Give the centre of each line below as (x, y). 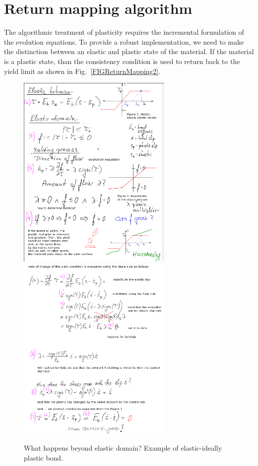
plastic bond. (44, 457)
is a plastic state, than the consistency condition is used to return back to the (122, 61)
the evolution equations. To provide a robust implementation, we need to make (124, 41)
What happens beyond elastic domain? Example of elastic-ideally (123, 447)
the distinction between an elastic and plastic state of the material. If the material (129, 51)
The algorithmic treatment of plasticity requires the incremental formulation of (124, 32)
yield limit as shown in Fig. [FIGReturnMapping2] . (82, 71)
